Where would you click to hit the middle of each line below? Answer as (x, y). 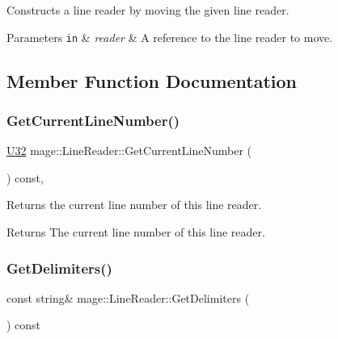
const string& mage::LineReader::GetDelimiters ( (128, 297)
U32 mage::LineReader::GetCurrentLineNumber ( (129, 151)
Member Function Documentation (152, 80)
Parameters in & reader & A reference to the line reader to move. (170, 37)
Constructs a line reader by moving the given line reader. (148, 10)
